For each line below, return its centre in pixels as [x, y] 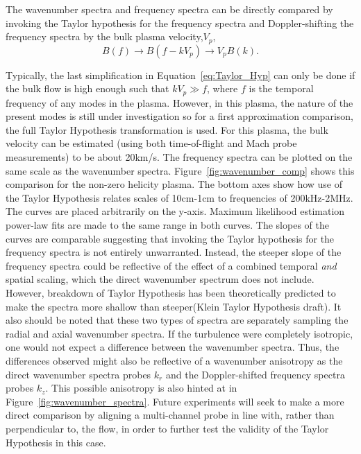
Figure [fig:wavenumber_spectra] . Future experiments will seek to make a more [175, 401]
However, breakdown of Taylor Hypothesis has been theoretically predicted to [171, 293]
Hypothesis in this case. [56, 442]
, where [222, 88]
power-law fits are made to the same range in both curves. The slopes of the [167, 225]
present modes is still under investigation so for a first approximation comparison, [179, 116]
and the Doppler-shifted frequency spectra [255, 374]
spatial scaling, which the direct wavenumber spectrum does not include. [160, 279]
